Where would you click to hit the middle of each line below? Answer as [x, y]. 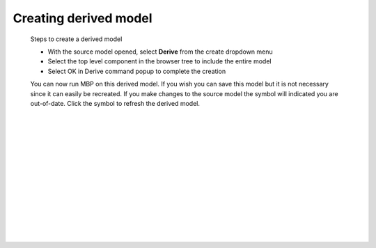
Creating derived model [83, 18]
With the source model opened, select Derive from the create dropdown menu [160, 52]
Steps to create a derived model [76, 39]
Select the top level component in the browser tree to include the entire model [159, 61]
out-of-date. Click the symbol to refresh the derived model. [115, 103]
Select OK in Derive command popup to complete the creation [137, 71]
